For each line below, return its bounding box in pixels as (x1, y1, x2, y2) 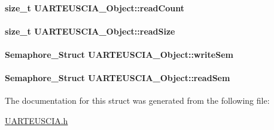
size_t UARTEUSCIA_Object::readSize (5, 24, 175, 37)
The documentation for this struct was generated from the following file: (5, 94, 270, 107)
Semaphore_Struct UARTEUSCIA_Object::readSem (5, 72, 230, 84)
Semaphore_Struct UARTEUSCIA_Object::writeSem (5, 48, 233, 60)
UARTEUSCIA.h (5, 114, 68, 126)
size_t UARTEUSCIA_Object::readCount (5, 1, 184, 14)
